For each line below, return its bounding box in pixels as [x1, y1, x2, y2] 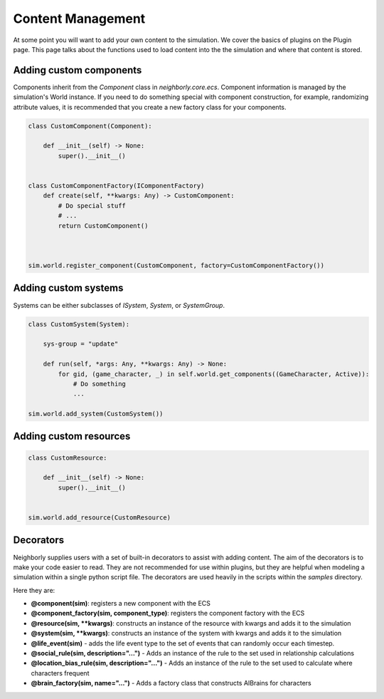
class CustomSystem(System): [28, 320, 130, 328]
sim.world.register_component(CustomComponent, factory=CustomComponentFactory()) [28, 262, 325, 270]
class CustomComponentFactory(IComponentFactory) [28, 182, 205, 190]
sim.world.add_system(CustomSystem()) [28, 410, 164, 418]
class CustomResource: [28, 453, 107, 462]
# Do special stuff [58, 202, 126, 209]
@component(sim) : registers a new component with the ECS [31, 599, 211, 608]
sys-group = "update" [43, 340, 119, 348]
